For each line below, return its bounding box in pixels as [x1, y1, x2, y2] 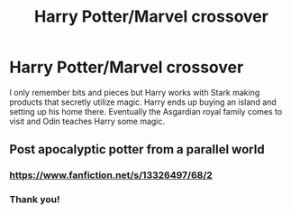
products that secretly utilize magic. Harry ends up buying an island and [9, 97, 277, 107]
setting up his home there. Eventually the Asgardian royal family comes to [9, 106, 283, 116]
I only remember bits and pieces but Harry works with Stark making [9, 87, 260, 98]
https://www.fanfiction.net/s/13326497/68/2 [9, 169, 214, 181]
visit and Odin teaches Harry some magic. [9, 116, 165, 126]
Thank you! [9, 193, 60, 206]
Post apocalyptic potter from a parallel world [9, 142, 265, 157]
